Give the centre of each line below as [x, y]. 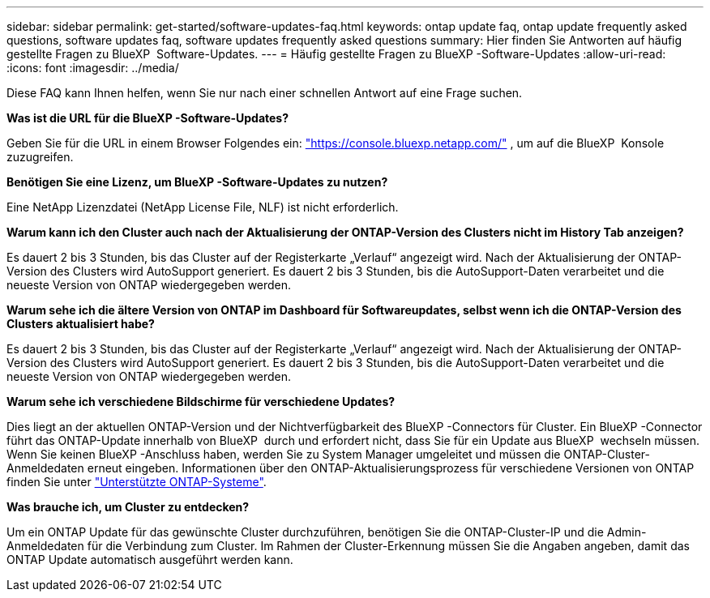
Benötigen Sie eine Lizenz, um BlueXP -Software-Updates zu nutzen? [197, 182]
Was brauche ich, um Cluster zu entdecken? [128, 507]
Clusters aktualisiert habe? [81, 324]
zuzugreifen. [40, 157]
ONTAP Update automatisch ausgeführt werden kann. [150, 560]
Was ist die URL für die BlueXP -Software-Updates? [148, 118]
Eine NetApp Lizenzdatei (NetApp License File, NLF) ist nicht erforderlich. [203, 207]
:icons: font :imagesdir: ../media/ [93, 68]
